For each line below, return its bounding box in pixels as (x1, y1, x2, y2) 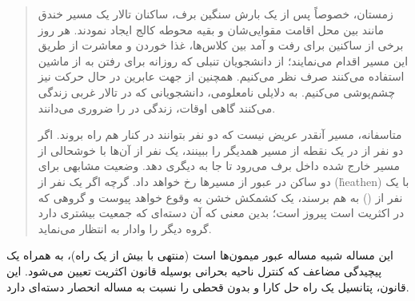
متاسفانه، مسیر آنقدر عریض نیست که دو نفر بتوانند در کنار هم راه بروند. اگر (38, 126, 402, 143)
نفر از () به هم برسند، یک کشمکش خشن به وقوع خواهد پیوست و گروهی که (38, 188, 403, 205)
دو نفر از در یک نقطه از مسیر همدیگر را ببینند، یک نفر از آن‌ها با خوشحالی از (38, 141, 404, 158)
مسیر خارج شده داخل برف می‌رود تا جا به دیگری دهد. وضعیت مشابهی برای (38, 157, 400, 174)
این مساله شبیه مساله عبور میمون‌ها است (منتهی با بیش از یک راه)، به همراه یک (6, 247, 393, 263)
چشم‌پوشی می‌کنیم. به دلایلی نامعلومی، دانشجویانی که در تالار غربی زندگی (38, 83, 396, 100)
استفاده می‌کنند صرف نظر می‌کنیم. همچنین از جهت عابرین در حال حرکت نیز (38, 68, 405, 85)
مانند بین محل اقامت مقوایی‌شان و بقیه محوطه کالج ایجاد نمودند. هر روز (38, 21, 384, 38)
